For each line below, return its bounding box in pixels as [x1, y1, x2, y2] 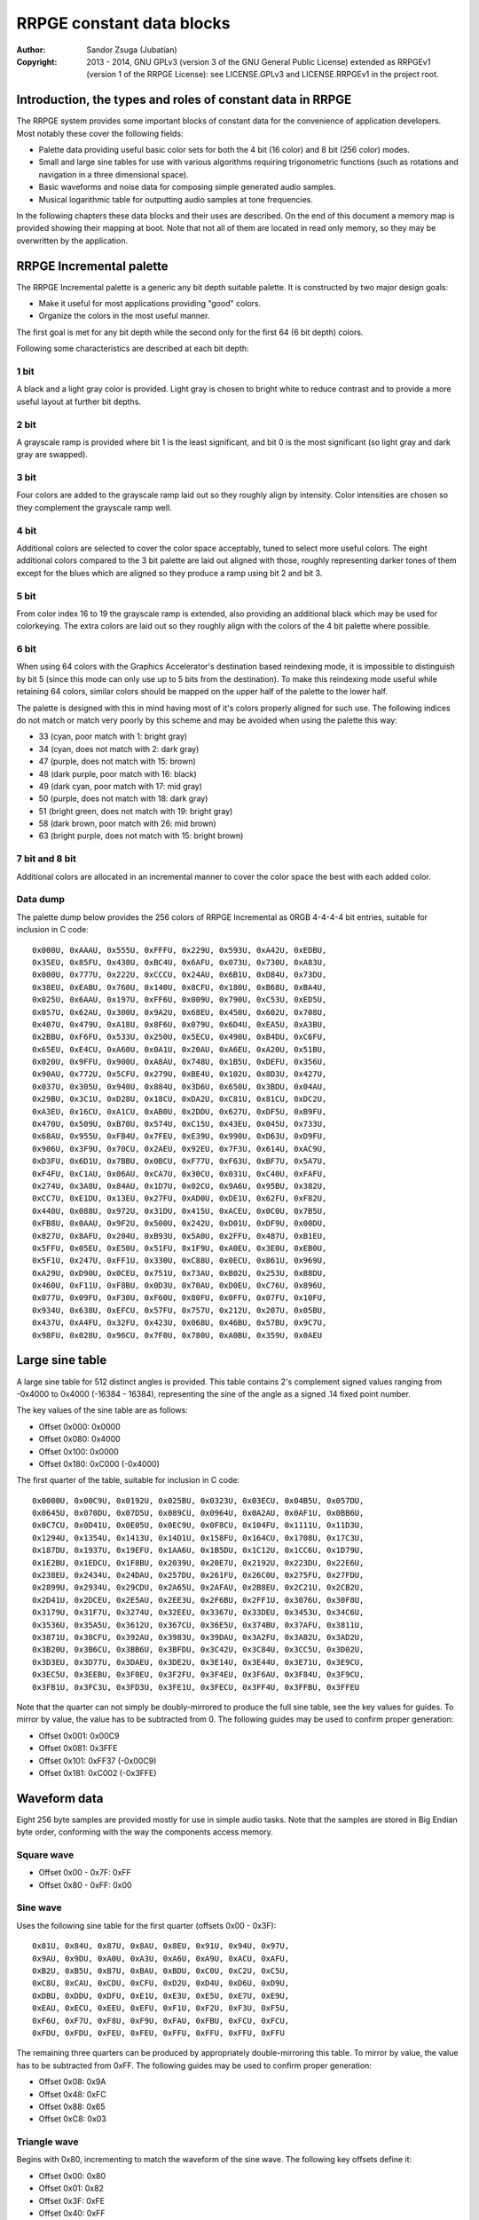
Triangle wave [16, 2136, 79, 2148]
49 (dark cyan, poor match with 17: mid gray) [38, 781, 203, 791]
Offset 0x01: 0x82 [38, 2183, 104, 2193]
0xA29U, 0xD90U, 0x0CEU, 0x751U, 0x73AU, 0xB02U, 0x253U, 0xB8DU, [32, 1268, 327, 1278]
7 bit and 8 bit [16, 852, 77, 865]
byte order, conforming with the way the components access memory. [16, 1827, 274, 1837]
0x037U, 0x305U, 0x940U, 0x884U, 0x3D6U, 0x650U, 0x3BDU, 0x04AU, [32, 1082, 327, 1091]
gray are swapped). [16, 449, 89, 460]
